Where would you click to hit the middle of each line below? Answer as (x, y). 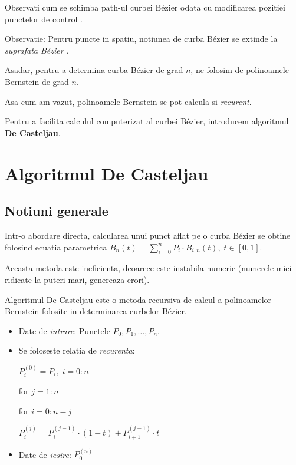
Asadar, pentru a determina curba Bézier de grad (94, 70)
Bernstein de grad (37, 81)
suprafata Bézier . (37, 50)
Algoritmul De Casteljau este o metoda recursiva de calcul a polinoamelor (138, 299)
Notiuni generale (57, 211)
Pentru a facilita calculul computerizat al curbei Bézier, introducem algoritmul (147, 121)
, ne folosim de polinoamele (240, 70)
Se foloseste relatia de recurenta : (77, 350)
